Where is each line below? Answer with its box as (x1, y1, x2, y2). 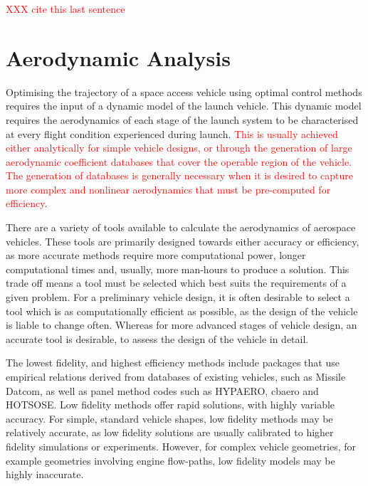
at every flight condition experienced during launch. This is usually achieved (6, 126, 338, 141)
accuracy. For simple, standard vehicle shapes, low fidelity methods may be (6, 411, 333, 426)
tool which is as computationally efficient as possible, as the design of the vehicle (6, 303, 358, 318)
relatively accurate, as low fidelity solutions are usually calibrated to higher (6, 425, 334, 440)
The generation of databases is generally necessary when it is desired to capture (6, 168, 353, 183)
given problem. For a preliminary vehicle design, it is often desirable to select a (6, 290, 350, 305)
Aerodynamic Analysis (6, 43, 231, 72)
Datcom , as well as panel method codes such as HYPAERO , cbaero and (6, 383, 319, 398)
